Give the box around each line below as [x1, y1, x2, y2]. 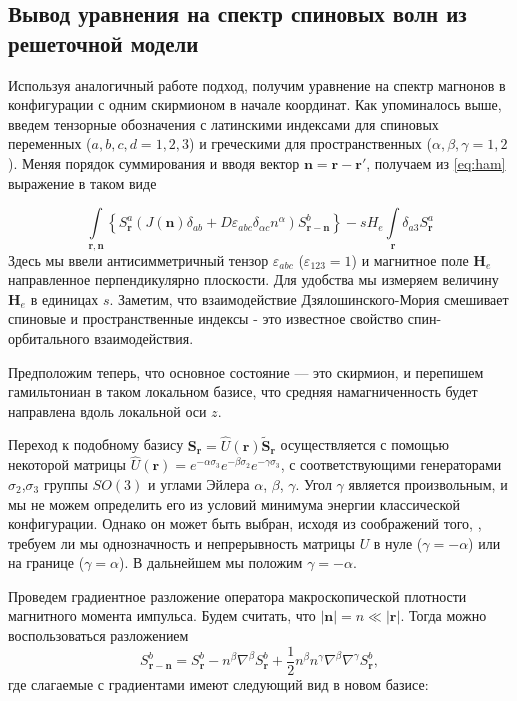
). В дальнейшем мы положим [119, 552, 303, 573]
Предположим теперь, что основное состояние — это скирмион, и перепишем [8, 361, 484, 382]
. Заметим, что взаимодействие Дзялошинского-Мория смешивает [109, 288, 509, 309]
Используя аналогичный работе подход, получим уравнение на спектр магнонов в [8, 74, 506, 95]
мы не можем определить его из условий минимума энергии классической [8, 493, 461, 514]
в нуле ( [373, 532, 423, 553]
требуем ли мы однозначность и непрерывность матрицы [8, 532, 355, 553]
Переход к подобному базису [8, 434, 184, 455]
